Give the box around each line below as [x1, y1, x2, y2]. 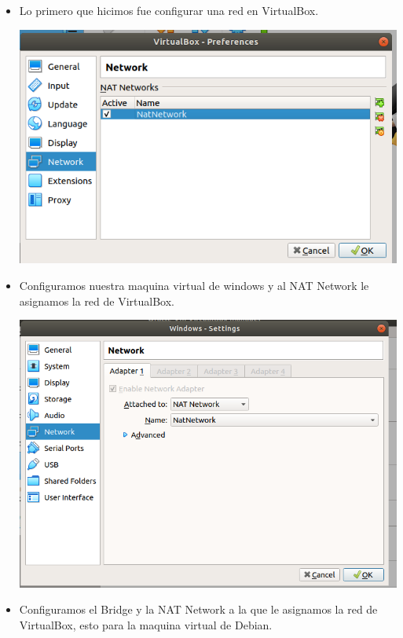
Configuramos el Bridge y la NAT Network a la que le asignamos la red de [19, 601, 378, 618]
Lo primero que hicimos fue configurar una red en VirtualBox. [19, 2, 319, 18]
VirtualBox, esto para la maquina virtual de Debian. [19, 616, 273, 632]
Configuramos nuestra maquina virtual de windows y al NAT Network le [19, 277, 369, 294]
